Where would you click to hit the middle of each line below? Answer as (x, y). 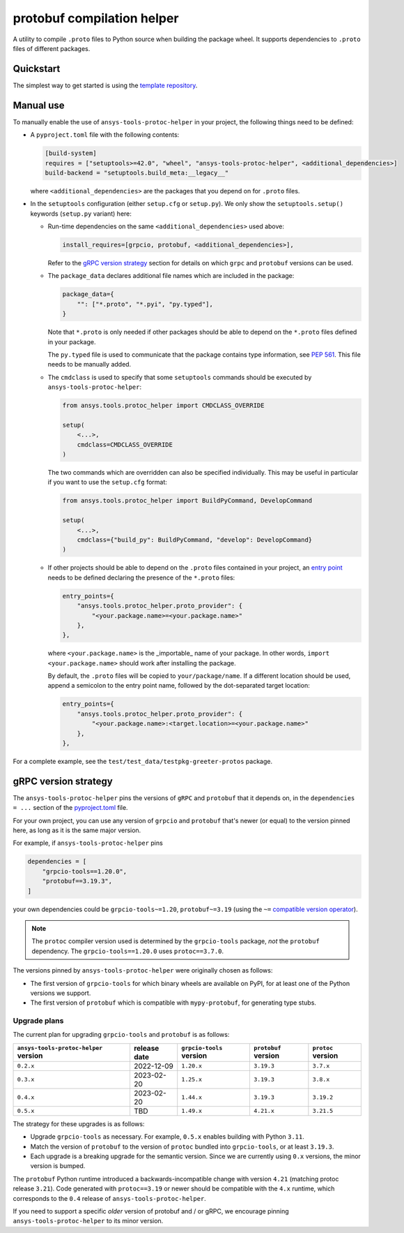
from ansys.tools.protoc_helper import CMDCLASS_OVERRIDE (163, 406)
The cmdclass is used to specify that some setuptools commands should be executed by (180, 377)
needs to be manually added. (90, 364)
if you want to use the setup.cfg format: (107, 482)
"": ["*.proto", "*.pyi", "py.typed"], (145, 304)
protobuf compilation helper (96, 18)
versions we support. (61, 993)
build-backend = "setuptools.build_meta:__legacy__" (137, 172)
